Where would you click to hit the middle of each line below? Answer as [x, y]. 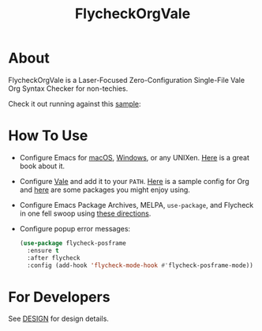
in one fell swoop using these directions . [85, 213]
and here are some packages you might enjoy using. [105, 190]
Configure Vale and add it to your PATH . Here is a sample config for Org [135, 181]
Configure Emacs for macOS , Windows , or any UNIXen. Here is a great [135, 157]
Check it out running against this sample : [75, 103]
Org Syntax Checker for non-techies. [68, 88]
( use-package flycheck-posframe [73, 243]
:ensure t [43, 250]
